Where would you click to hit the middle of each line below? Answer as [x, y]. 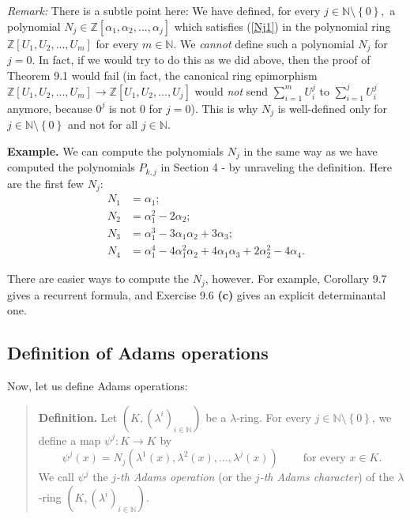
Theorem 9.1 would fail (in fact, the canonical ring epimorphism [162, 75]
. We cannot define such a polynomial [264, 43]
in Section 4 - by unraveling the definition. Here [276, 167]
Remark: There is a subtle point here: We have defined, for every [164, 10]
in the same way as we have [310, 150]
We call [56, 477]
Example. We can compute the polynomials [116, 150]
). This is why [224, 108]
